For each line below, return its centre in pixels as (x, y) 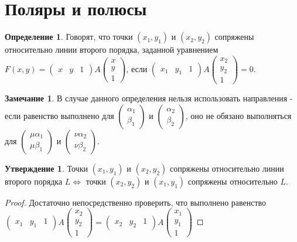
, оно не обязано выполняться (238, 115)
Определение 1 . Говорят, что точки (69, 37)
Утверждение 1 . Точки (46, 168)
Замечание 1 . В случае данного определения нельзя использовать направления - (149, 98)
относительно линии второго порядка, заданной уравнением (112, 50)
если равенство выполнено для (59, 115)
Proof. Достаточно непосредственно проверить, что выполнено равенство (136, 202)
